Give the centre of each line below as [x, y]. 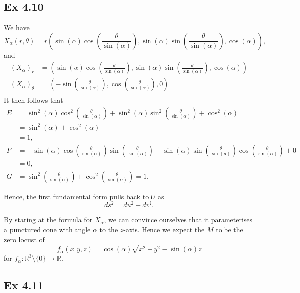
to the [109, 230]
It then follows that [34, 100]
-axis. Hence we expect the [164, 230]
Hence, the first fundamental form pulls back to [76, 196]
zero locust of [24, 239]
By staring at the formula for [48, 220]
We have [17, 28]
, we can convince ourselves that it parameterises [178, 220]
